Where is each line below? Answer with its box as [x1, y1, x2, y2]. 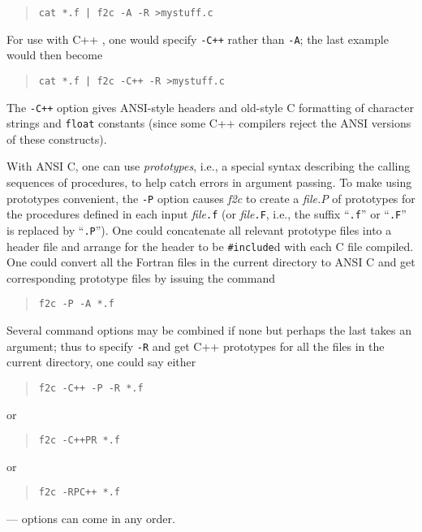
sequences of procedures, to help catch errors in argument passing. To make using [6, 174, 412, 191]
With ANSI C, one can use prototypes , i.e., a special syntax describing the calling [6, 158, 411, 175]
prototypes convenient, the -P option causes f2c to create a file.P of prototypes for [6, 189, 416, 206]
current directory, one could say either [6, 353, 196, 370]
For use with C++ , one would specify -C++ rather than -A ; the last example [6, 30, 389, 47]
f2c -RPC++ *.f [38, 487, 121, 499]
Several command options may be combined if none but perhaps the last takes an [6, 322, 411, 339]
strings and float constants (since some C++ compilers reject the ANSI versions [6, 115, 411, 132]
